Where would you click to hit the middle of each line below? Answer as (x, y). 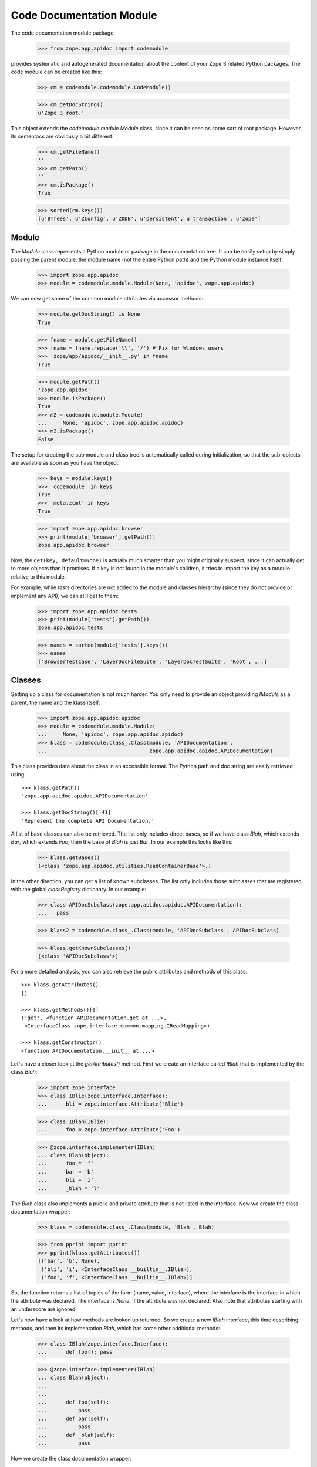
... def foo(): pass (75, 1352)
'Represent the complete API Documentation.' (88, 821)
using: (18, 774)
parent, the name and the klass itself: (56, 702)
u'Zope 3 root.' (61, 113)
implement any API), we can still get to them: (65, 596)
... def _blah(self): (77, 1435)
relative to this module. (38, 577)
